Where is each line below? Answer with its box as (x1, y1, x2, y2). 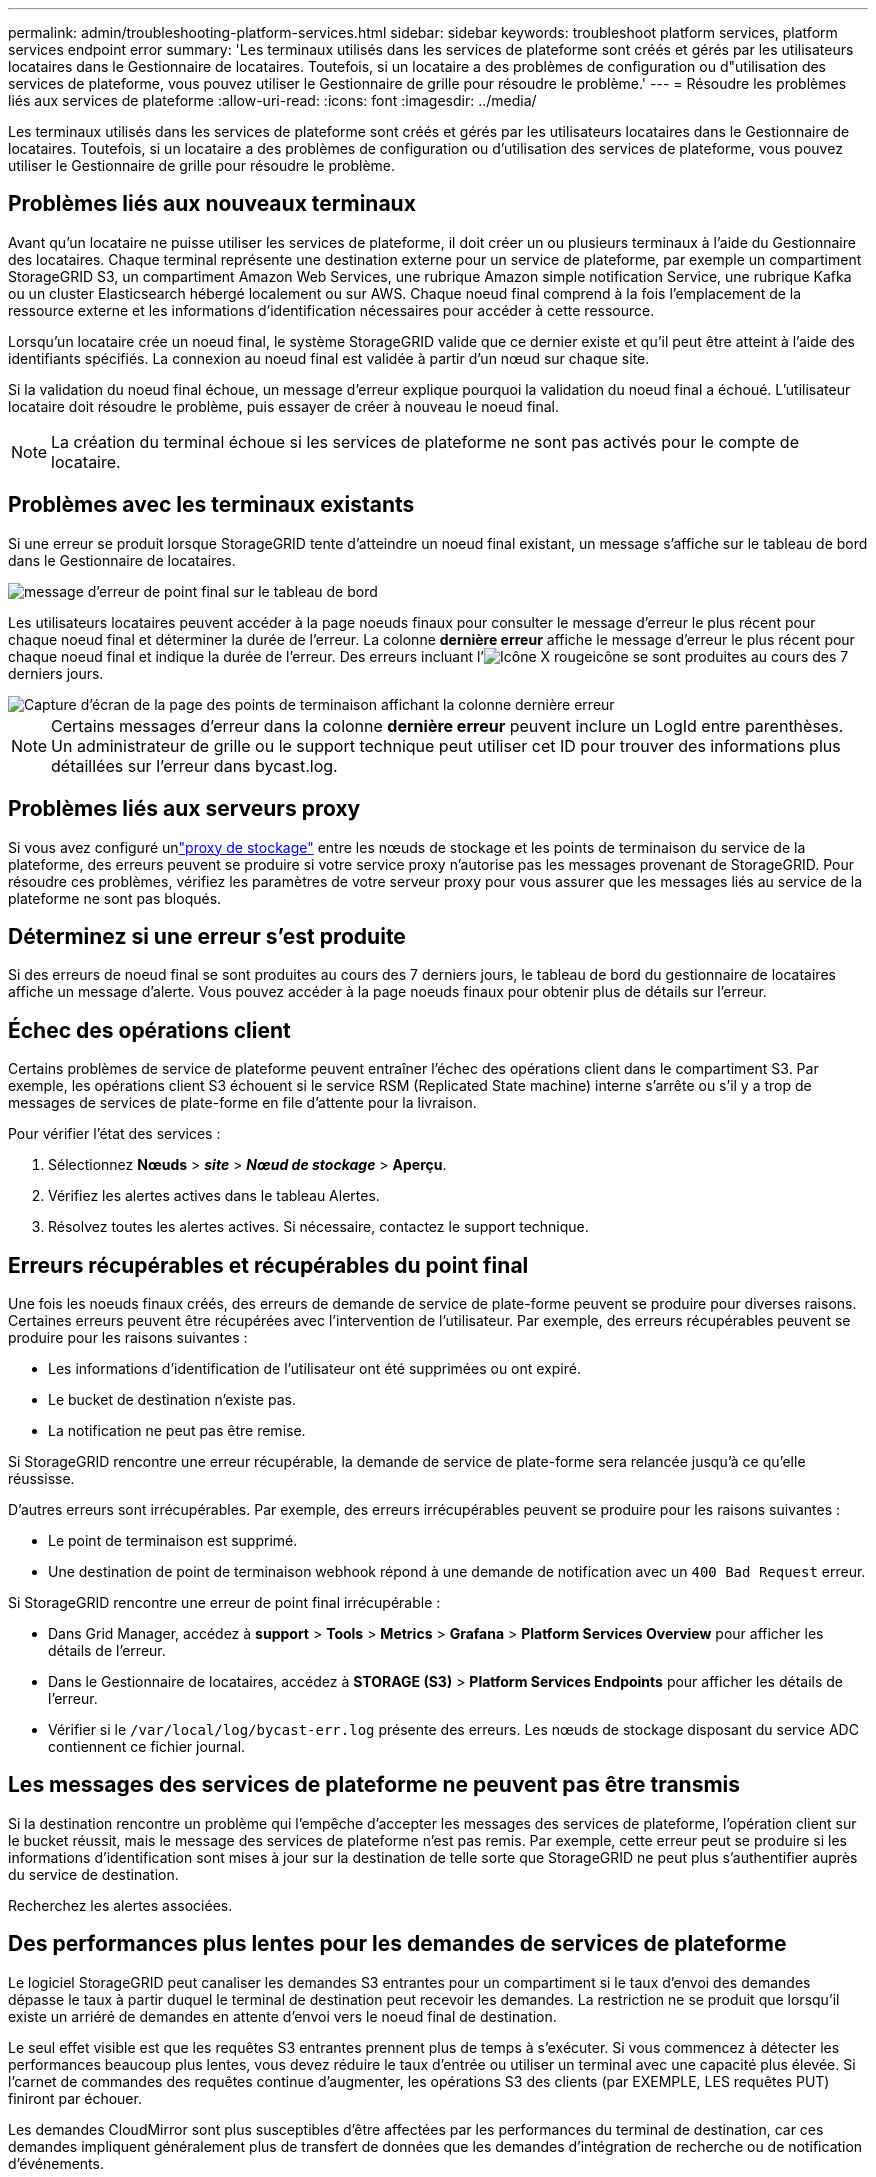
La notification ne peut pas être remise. (48, 1422, 306, 1440)
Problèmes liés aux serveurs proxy (8, 796, 361, 822)
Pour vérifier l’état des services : (8, 1125, 221, 1143)
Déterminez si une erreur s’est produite (8, 923, 406, 949)
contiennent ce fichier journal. (48, 1738, 246, 1756)
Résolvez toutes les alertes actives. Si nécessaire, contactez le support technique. (48, 1218, 589, 1236)
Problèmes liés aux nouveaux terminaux (8, 191, 416, 217)
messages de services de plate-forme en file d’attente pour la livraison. (8, 1094, 477, 1112)
